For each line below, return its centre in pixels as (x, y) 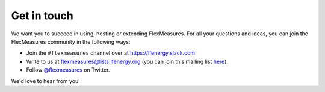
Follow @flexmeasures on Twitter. (68, 70)
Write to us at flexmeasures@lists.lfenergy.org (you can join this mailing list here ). (127, 61)
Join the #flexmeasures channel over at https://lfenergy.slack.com (111, 53)
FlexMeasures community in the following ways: (71, 41)
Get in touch (42, 16)
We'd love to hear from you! (46, 81)
